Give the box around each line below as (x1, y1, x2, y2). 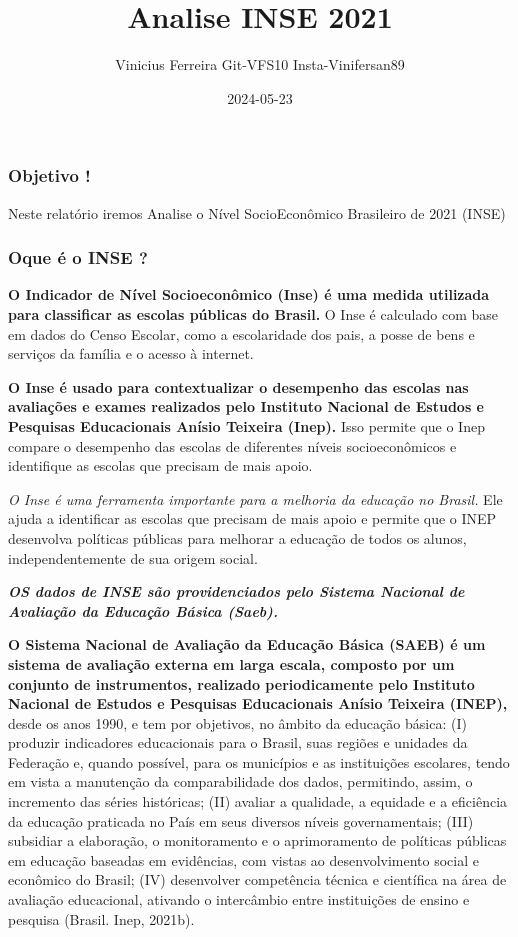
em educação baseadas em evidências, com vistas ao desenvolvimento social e (8, 849, 479, 870)
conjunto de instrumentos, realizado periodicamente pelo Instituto (8, 673, 475, 694)
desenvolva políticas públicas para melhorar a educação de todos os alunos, (8, 527, 467, 548)
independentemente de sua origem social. (8, 547, 258, 568)
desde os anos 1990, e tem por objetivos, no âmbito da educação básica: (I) (8, 712, 467, 733)
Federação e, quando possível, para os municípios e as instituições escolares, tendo (8, 751, 510, 772)
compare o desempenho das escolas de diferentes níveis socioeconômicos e (8, 435, 457, 456)
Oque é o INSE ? (8, 245, 148, 270)
